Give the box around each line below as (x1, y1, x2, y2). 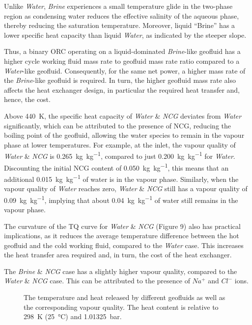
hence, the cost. (4, 94, 51, 104)
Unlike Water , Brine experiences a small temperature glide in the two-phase (4, 1, 233, 11)
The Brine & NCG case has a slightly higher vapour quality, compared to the (4, 266, 237, 276)
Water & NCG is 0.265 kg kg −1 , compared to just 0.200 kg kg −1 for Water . (4, 150, 235, 161)
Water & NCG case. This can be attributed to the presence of (4, 275, 190, 286)
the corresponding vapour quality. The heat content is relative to (24, 301, 219, 312)
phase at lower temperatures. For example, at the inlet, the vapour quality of (4, 139, 236, 150)
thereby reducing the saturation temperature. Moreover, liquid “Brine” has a (4, 20, 235, 30)
